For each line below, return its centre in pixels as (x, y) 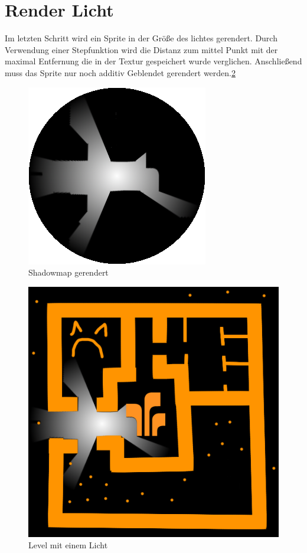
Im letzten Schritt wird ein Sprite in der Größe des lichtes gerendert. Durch (141, 38)
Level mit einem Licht (68, 545)
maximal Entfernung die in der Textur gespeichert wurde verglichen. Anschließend (153, 61)
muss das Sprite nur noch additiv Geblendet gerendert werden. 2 (120, 72)
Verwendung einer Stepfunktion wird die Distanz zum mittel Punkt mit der (141, 49)
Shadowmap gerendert (68, 272)
